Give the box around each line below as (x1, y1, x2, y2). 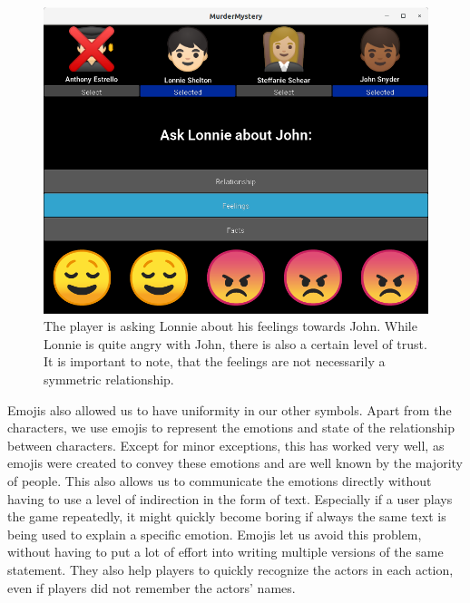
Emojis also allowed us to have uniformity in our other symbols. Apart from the (7, 400, 452, 419)
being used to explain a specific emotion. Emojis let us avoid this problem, (7, 524, 422, 543)
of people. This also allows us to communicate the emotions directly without (7, 471, 432, 490)
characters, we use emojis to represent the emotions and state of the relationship (7, 418, 455, 437)
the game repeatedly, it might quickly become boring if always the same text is (7, 507, 446, 526)
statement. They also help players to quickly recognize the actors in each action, (7, 559, 454, 579)
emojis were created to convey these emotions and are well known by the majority (7, 453, 463, 472)
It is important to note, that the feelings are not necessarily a (44, 352, 386, 371)
